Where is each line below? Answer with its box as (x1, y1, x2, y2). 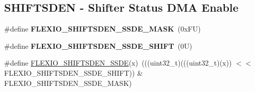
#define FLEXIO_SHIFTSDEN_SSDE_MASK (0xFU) (4, 23, 201, 34)
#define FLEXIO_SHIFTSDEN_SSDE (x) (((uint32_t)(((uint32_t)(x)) (4, 57, 232, 68)
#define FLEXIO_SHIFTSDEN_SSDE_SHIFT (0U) (4, 40, 193, 51)
